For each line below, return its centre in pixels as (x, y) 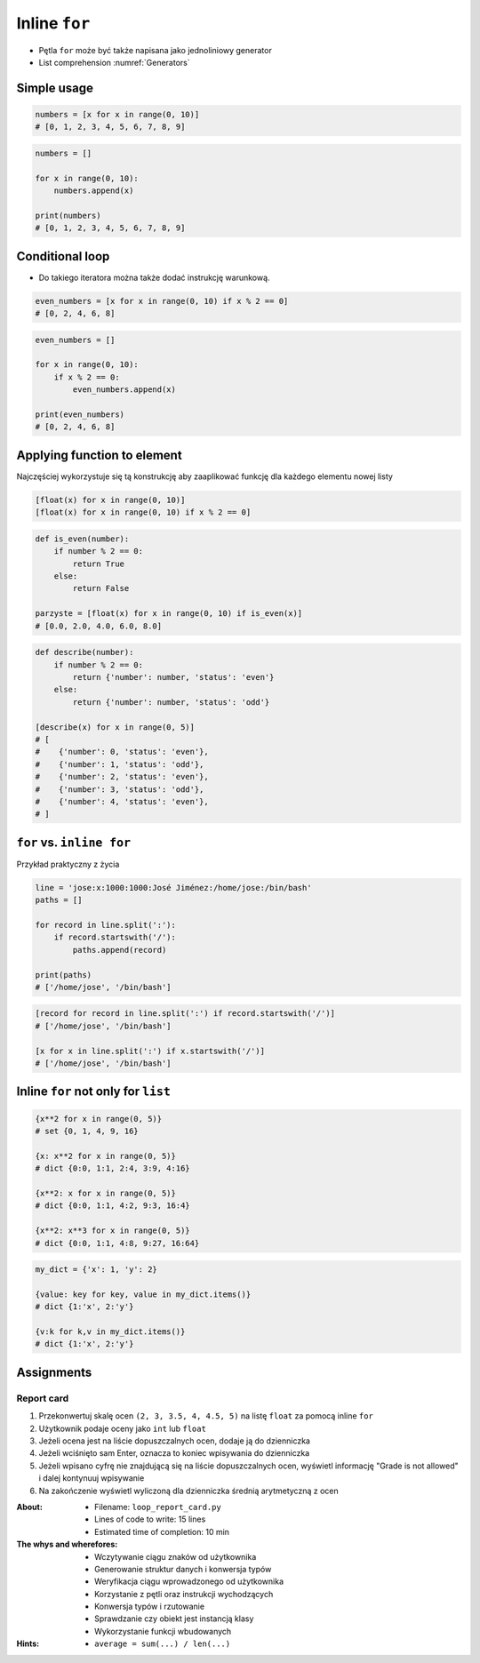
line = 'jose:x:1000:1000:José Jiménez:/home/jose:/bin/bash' (173, 887)
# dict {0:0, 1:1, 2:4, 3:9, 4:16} (112, 1168)
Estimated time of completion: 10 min (162, 1531)
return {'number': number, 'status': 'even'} (173, 677)
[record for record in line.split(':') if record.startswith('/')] (185, 1014)
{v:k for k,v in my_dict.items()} (110, 1332)
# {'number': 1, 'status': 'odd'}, (120, 764)
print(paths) (64, 975)
